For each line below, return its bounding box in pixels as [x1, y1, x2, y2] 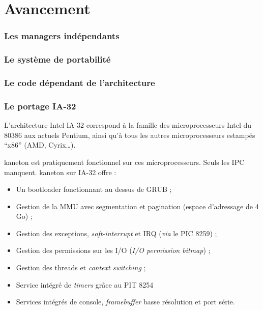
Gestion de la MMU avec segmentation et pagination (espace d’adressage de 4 [16, 201, 259, 211]
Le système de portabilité [4, 53, 111, 66]
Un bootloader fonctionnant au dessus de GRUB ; [16, 184, 172, 194]
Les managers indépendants [4, 30, 120, 42]
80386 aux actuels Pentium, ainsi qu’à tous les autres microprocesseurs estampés [4, 129, 255, 140]
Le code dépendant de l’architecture [4, 76, 155, 89]
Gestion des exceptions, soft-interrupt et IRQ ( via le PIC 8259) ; [16, 228, 217, 238]
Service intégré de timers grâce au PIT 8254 [16, 279, 154, 290]
